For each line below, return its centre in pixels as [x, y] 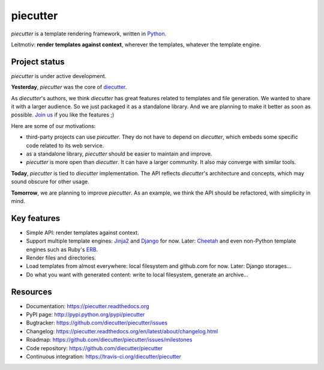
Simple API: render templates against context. [82, 232]
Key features [35, 218]
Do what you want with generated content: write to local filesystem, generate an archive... [137, 274]
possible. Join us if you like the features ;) [63, 115]
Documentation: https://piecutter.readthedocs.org [88, 306]
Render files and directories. [61, 258]
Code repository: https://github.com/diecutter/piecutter [94, 348]
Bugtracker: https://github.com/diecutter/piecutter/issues [97, 323]
